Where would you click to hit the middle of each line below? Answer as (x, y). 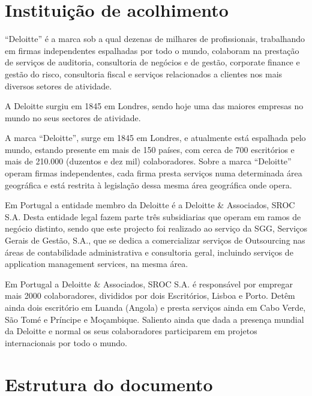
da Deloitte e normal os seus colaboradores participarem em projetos (131, 331)
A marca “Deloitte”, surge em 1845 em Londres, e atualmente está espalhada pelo (155, 138)
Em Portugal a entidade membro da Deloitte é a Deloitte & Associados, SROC (150, 205)
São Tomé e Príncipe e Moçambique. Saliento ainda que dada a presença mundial (154, 319)
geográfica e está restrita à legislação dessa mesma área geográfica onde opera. (148, 184)
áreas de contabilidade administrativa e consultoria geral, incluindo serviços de (149, 252)
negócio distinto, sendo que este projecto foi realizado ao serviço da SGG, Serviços (156, 228)
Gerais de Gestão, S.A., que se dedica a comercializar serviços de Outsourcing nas (155, 240)
